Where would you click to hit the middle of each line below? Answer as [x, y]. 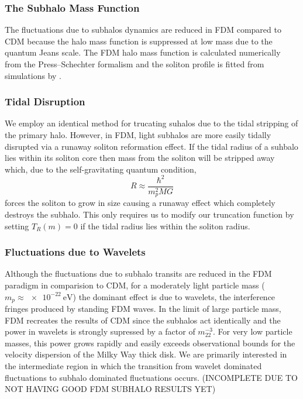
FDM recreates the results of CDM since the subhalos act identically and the [143, 320]
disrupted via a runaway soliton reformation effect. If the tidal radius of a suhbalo [151, 146]
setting [17, 226]
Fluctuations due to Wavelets [75, 252]
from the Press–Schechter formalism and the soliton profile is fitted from [135, 64]
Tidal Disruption [45, 102]
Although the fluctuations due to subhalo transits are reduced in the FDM [138, 274]
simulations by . [33, 75]
